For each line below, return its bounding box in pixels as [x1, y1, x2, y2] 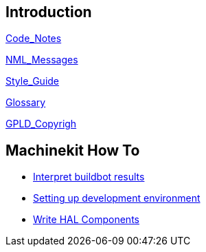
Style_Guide [5, 75, 60, 87]
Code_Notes [5, 32, 62, 45]
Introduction [5, 3, 92, 21]
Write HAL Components [33, 213, 139, 226]
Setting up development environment [33, 192, 201, 204]
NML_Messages [5, 54, 78, 66]
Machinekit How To [5, 141, 140, 159]
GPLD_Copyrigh [5, 118, 77, 130]
